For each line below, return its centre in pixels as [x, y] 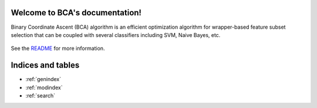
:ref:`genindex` [43, 79]
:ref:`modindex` [44, 87]
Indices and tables [45, 65]
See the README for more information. [58, 48]
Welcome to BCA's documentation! [76, 13]
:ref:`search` [41, 95]
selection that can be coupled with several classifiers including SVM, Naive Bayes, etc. [116, 35]
